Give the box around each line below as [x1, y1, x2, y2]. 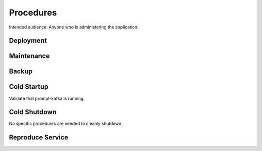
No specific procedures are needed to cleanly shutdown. [9, 121, 123, 126]
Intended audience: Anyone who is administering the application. [9, 24, 139, 30]
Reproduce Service [9, 133, 68, 142]
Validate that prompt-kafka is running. [9, 96, 85, 101]
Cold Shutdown [9, 108, 57, 116]
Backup [9, 68, 33, 76]
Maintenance [9, 52, 50, 60]
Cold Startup [9, 82, 49, 91]
